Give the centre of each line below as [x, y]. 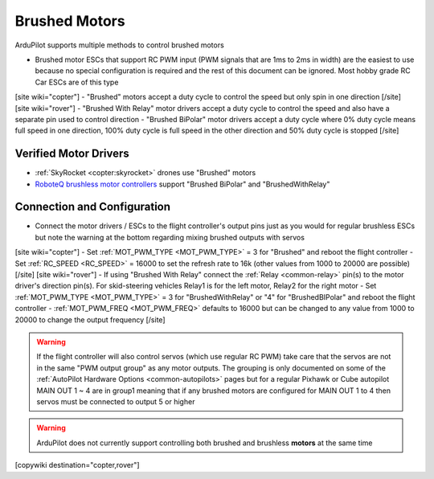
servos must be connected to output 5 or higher [116, 401]
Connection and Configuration [93, 207]
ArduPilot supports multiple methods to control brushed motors [119, 45]
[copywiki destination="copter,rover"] [77, 465]
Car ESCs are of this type [77, 82]
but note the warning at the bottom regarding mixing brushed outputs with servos [170, 237]
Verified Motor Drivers [72, 154]
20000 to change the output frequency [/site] [90, 319]
